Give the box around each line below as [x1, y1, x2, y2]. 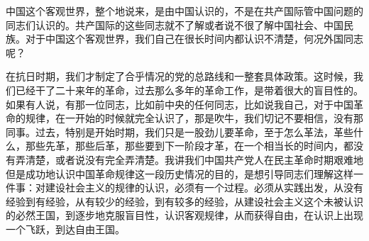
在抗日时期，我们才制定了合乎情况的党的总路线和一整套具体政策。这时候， [6, 69, 353, 84]
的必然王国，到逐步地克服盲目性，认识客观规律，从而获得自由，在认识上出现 [6, 208, 363, 223]
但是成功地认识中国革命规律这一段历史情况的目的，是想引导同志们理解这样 [6, 166, 353, 181]
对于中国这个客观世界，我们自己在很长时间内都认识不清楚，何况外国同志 [25, 31, 363, 46]
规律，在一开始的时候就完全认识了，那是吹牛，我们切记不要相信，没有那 [25, 111, 363, 125]
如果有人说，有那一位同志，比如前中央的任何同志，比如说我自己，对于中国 [6, 96, 353, 111]
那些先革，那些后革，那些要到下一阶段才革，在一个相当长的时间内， [25, 138, 343, 153]
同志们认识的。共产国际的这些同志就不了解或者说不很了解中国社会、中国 [6, 17, 343, 32]
